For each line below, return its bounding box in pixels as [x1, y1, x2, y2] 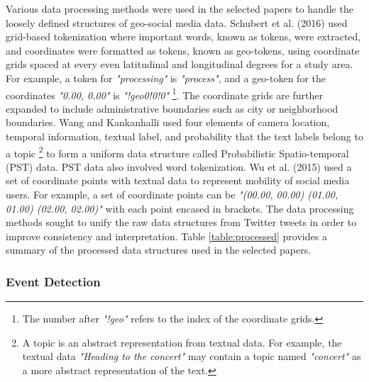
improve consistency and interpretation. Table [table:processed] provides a [6, 228, 327, 243]
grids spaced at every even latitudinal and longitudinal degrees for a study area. [6, 57, 353, 72]
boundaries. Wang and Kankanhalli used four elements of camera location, [6, 115, 330, 130]
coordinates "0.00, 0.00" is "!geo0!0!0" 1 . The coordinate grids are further [6, 85, 324, 102]
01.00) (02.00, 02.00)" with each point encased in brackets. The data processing [6, 201, 354, 215]
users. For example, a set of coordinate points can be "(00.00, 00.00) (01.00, [6, 187, 338, 202]
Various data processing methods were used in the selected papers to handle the [6, 1, 353, 16]
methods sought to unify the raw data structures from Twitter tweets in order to [6, 215, 357, 230]
